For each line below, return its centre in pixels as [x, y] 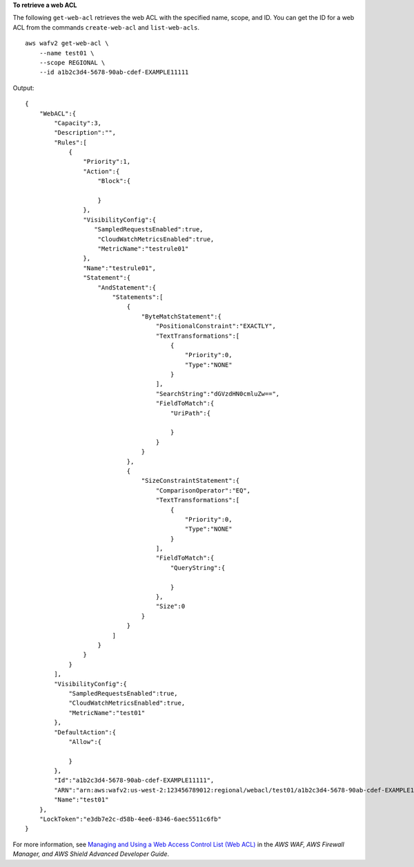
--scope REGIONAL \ [72, 63]
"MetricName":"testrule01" [143, 248]
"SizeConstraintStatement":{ [190, 481]
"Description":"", [85, 133]
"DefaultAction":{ [85, 732]
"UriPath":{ [190, 413]
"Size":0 [170, 607]
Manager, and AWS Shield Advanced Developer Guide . [91, 854]
